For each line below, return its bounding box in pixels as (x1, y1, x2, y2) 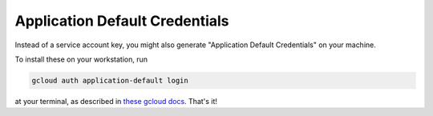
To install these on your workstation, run (14, 54, 148, 64)
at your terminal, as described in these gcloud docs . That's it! (14, 96, 218, 106)
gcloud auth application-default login (31, 76, 188, 85)
